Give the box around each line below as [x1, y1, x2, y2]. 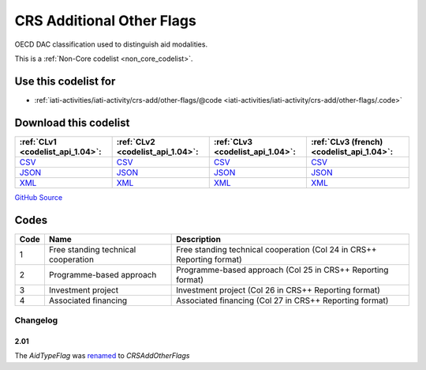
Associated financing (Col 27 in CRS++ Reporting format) [176, 295, 389, 306]
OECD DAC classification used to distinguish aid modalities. [14, 40, 208, 49]
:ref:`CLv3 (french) [310, 136, 383, 147]
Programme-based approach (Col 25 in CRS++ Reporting [176, 264, 389, 275]
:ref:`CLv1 [19, 136, 57, 147]
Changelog [14, 315, 58, 326]
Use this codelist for [14, 74, 116, 88]
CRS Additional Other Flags [14, 12, 196, 29]
